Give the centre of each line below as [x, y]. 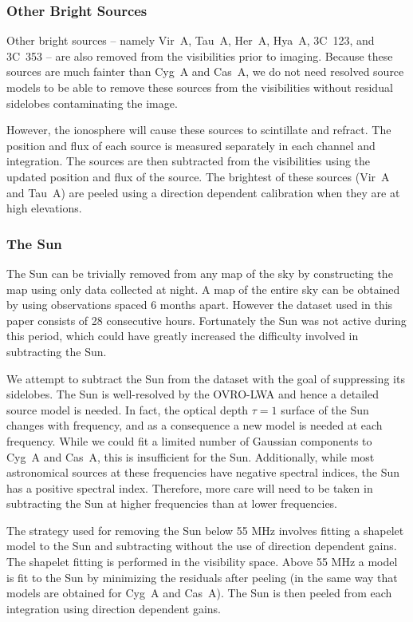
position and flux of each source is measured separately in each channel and [191, 145]
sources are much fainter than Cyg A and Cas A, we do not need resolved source [205, 71]
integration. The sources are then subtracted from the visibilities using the [189, 161]
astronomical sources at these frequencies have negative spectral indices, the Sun [203, 472]
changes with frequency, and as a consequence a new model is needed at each [195, 425]
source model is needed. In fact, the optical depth [128, 409]
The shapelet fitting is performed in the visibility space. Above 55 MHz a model [202, 562]
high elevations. [44, 208]
